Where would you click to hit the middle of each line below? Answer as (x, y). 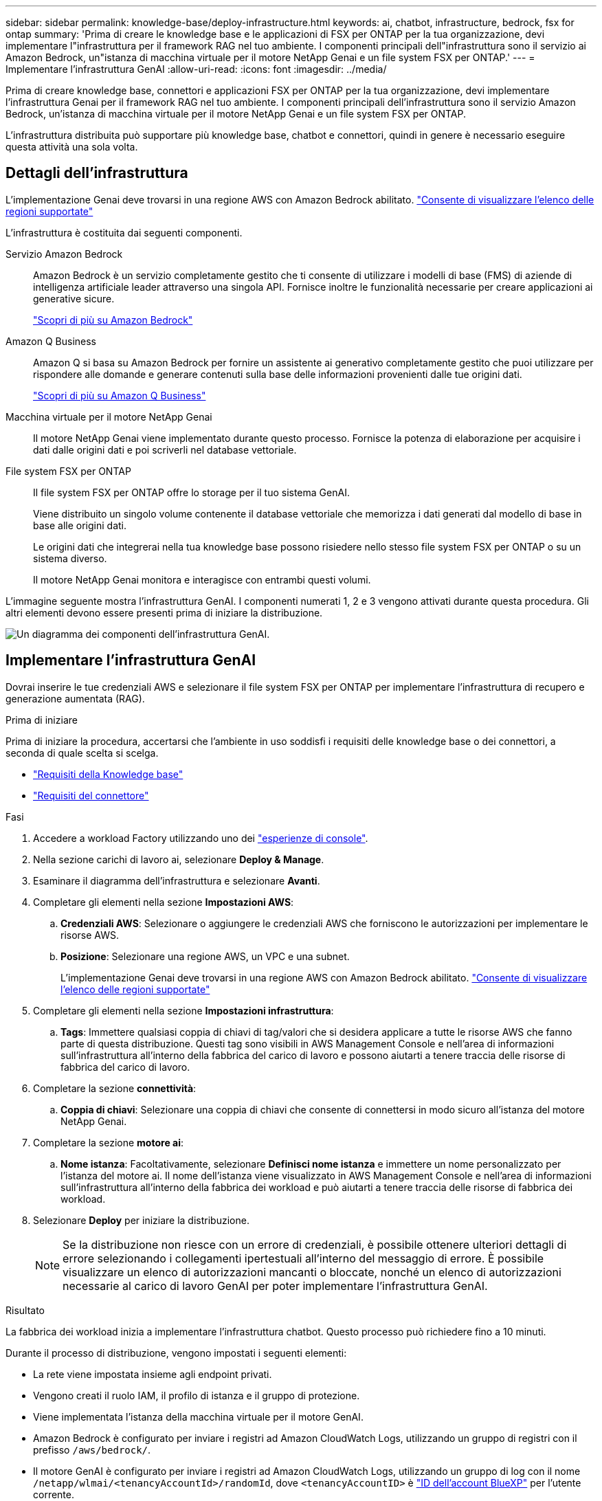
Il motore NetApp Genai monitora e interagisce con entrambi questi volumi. (202, 579)
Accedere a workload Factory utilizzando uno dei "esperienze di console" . (201, 838)
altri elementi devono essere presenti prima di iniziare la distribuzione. (164, 612)
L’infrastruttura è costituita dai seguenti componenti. (124, 232)
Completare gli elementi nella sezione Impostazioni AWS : (164, 902)
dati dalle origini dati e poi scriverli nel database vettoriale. (165, 449)
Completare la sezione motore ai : (109, 1142)
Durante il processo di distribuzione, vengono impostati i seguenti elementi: (176, 1353)
